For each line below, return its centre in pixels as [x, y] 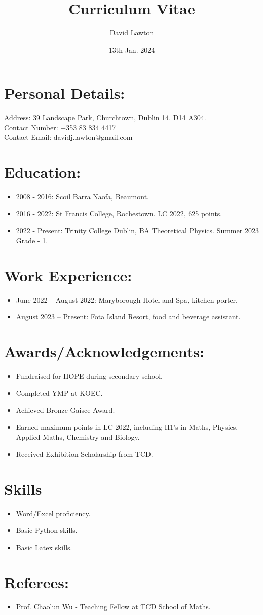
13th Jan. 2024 [132, 49]
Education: [43, 172]
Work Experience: [68, 275]
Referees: [36, 582]
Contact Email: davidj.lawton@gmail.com [68, 137]
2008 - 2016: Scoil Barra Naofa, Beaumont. [82, 196]
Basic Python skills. [47, 530]
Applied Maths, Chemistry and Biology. [78, 437]
